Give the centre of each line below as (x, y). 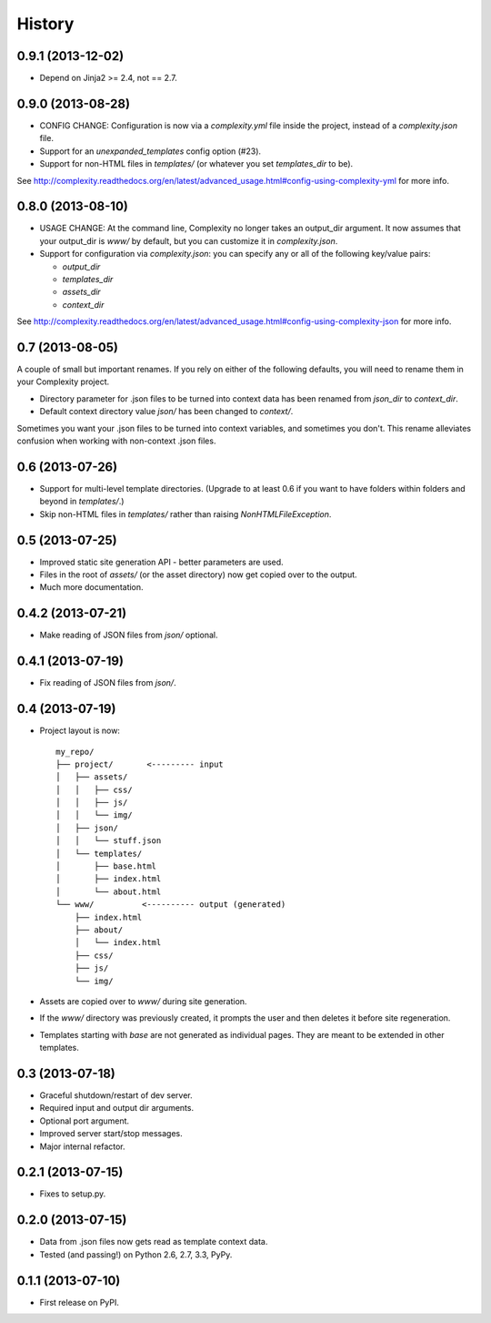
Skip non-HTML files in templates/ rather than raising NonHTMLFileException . (185, 514)
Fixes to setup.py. (73, 1194)
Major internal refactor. (83, 1146)
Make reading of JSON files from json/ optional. (129, 635)
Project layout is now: (80, 731)
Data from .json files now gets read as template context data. (154, 1242)
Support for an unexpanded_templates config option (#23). (150, 151)
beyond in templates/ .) (82, 502)
